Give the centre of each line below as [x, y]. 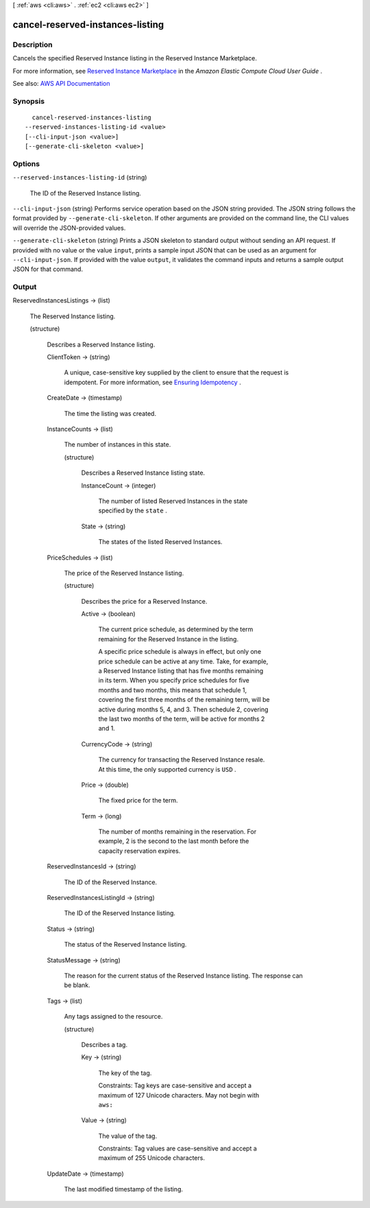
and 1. [107, 729]
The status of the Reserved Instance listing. [125, 945]
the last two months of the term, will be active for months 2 [182, 719]
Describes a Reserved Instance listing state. [143, 473]
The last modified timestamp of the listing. [124, 1189]
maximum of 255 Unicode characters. [152, 1158]
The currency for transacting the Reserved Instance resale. [182, 760]
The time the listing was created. [110, 413]
